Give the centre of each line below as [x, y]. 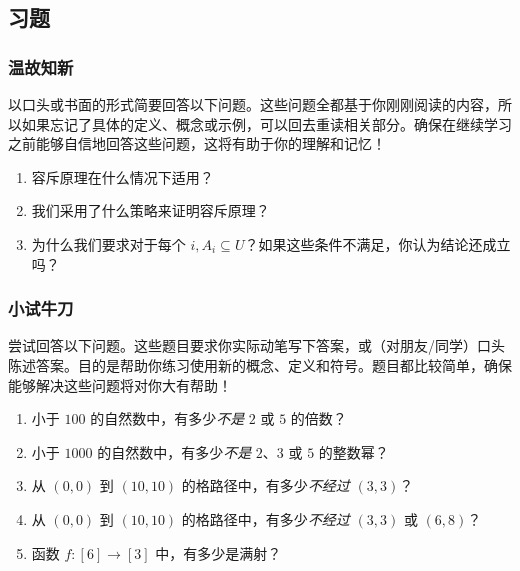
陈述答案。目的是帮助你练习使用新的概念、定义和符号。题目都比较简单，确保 [260, 364]
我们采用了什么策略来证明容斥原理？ [150, 210]
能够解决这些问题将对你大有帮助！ [120, 384]
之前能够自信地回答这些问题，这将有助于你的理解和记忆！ [197, 143]
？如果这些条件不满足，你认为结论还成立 [377, 243]
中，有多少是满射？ [218, 552]
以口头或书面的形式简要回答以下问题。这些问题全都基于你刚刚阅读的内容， [253, 104]
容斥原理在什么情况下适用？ [122, 176]
